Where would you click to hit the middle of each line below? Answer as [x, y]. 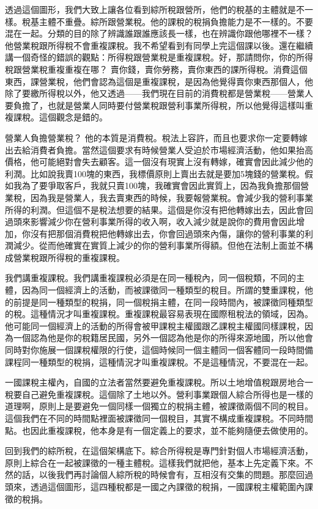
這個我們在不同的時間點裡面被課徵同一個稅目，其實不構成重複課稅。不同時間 [159, 418]
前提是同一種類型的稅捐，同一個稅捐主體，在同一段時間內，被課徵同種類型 [163, 302]
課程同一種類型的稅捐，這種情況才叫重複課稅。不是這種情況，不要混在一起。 [159, 361]
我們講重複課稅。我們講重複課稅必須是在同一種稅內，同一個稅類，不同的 [150, 278]
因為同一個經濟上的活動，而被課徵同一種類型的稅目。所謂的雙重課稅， [163, 290]
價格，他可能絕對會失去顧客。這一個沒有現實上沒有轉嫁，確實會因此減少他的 [159, 162]
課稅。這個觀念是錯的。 [60, 117]
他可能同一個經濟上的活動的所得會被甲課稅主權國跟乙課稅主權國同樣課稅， [155, 325]
